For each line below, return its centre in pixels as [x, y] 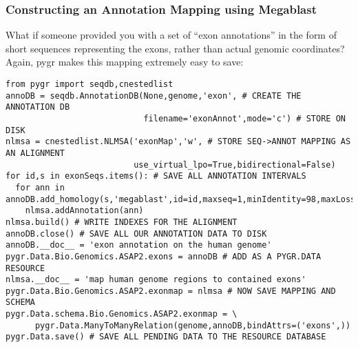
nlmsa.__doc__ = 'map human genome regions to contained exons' [156, 280]
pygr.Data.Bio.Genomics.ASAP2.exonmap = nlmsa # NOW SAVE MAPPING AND [171, 291]
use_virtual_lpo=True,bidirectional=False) [235, 165]
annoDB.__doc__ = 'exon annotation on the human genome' [139, 245]
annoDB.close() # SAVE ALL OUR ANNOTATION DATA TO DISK [136, 234]
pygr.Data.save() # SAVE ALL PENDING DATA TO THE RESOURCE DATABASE [166, 337]
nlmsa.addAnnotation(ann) [84, 211]
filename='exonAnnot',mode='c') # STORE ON [244, 118]
